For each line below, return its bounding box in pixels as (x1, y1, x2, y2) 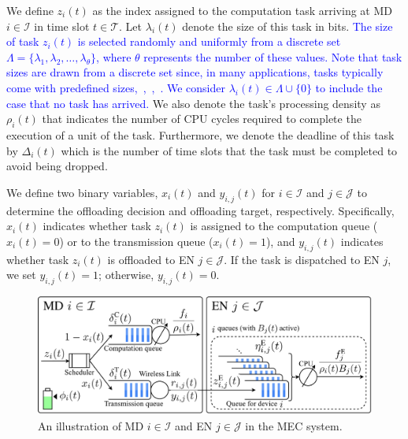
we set (6, 266, 36, 283)
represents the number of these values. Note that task (143, 48, 402, 65)
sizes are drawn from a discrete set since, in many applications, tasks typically (6, 64, 384, 80)
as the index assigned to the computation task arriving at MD (92, 2, 392, 18)
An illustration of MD (38, 417, 144, 433)
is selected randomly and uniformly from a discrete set (77, 33, 341, 50)
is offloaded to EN (107, 251, 195, 267)
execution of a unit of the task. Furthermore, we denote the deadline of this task (6, 126, 395, 143)
